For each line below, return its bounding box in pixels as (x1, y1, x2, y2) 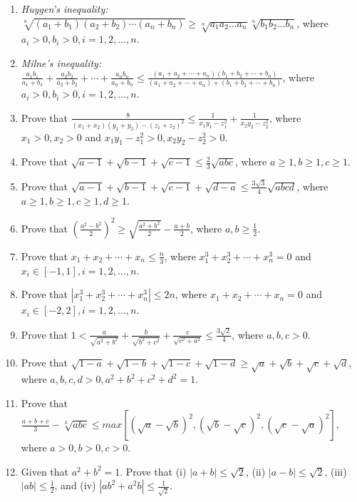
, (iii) (324, 463, 347, 478)
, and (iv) (54, 478, 96, 493)
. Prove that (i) (120, 463, 187, 478)
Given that (21, 463, 69, 478)
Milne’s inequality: (21, 55, 102, 70)
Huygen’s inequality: (21, 1, 108, 16)
